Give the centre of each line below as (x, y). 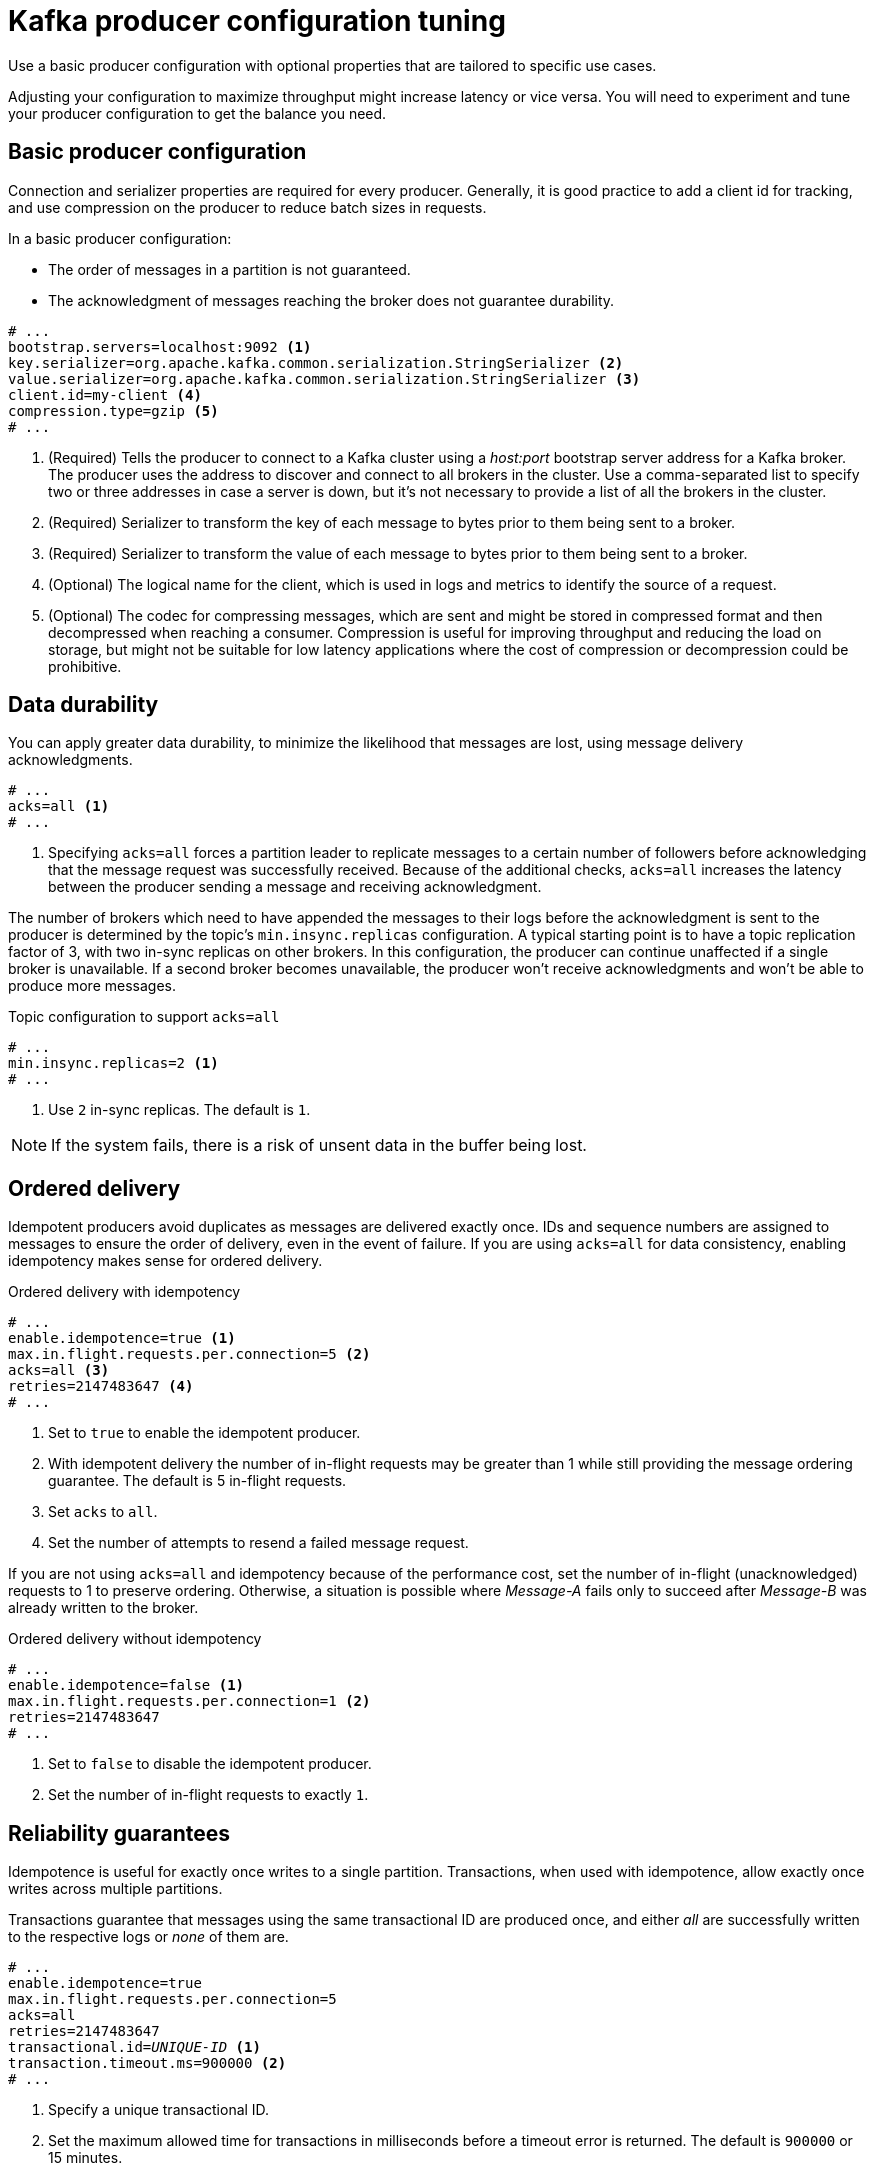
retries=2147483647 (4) (101, 1386)
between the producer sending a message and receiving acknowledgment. (295, 887)
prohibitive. (85, 666)
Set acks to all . (103, 1512)
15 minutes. (85, 2158)
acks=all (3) (59, 1370)
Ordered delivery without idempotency (135, 1639)
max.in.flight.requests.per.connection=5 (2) (189, 1354)
